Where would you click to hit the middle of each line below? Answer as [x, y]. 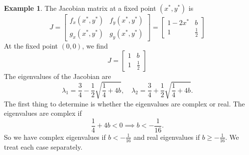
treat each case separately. [43, 146]
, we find [95, 45]
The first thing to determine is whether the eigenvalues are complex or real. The [124, 103]
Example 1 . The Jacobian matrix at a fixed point [80, 8]
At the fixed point [31, 45]
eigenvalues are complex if [43, 113]
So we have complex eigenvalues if [55, 137]
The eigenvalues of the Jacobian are [58, 76]
